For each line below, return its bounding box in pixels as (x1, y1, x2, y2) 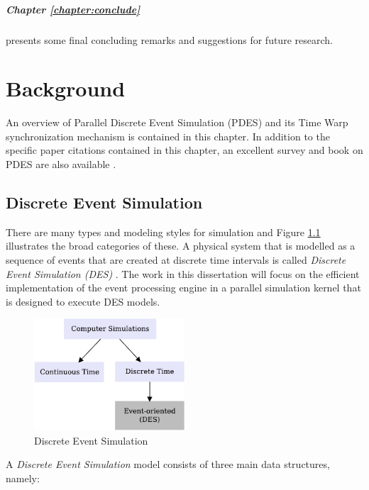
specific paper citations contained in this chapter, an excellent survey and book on (6, 143, 363, 157)
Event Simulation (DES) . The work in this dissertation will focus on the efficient (6, 266, 360, 281)
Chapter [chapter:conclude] (6, 1, 141, 16)
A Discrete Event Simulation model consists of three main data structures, (6, 457, 330, 472)
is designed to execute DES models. (6, 294, 160, 308)
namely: (6, 470, 40, 485)
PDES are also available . (6, 157, 116, 172)
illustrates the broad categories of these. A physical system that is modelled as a (6, 238, 356, 253)
